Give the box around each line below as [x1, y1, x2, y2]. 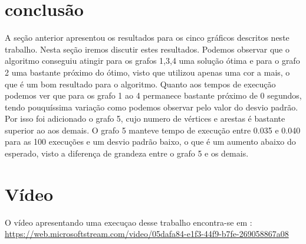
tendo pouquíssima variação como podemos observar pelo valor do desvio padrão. [5, 100, 298, 113]
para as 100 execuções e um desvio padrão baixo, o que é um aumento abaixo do [5, 135, 296, 148]
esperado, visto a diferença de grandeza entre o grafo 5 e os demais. [5, 147, 249, 160]
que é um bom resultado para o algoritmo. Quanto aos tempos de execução [5, 77, 276, 90]
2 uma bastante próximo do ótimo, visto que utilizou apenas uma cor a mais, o [5, 66, 290, 78]
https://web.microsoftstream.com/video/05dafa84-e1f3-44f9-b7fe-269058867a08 [5, 227, 289, 240]
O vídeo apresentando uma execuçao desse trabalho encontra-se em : [5, 216, 252, 228]
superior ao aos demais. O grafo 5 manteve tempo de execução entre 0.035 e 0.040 [5, 123, 301, 136]
